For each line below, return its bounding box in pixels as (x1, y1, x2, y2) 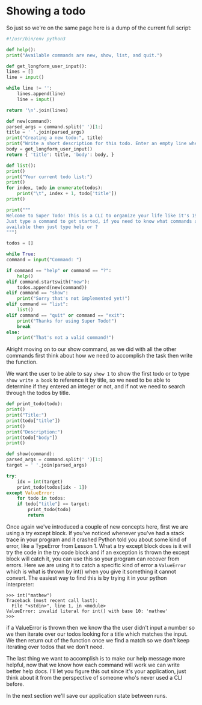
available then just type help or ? (6, 224, 98, 230)
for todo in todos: (17, 495, 66, 502)
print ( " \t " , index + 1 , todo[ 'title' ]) (17, 191, 117, 197)
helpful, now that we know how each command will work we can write (6, 661, 180, 668)
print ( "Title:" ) (6, 412, 47, 418)
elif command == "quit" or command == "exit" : (6, 312, 125, 318)
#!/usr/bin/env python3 (6, 36, 66, 42)
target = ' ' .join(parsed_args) (6, 462, 87, 468)
